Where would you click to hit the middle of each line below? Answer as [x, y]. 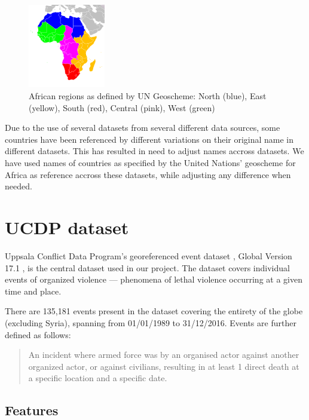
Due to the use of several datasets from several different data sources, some [143, 128]
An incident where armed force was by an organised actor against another [164, 355]
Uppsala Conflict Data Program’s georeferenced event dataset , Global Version [149, 255]
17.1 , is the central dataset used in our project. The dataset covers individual [147, 267]
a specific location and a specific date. [98, 378]
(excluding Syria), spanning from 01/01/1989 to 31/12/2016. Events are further [151, 322]
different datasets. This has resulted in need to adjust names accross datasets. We [154, 151]
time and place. [33, 291]
